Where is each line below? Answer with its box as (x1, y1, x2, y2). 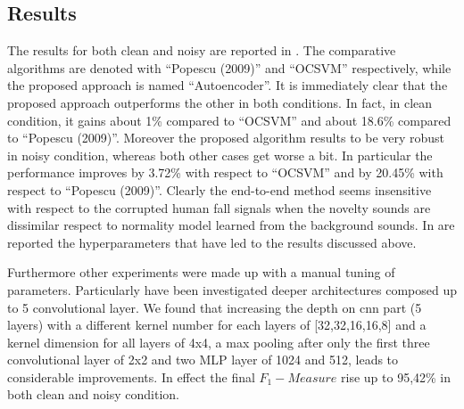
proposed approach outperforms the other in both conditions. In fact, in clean (7, 93, 433, 111)
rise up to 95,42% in (341, 367, 452, 386)
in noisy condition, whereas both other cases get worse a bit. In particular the (7, 145, 433, 164)
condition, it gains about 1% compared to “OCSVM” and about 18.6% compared (7, 110, 452, 129)
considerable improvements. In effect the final (7, 367, 255, 386)
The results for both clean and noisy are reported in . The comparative (7, 41, 396, 60)
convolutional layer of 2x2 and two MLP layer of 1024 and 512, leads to (7, 350, 399, 369)
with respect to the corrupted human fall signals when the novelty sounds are (7, 198, 431, 217)
